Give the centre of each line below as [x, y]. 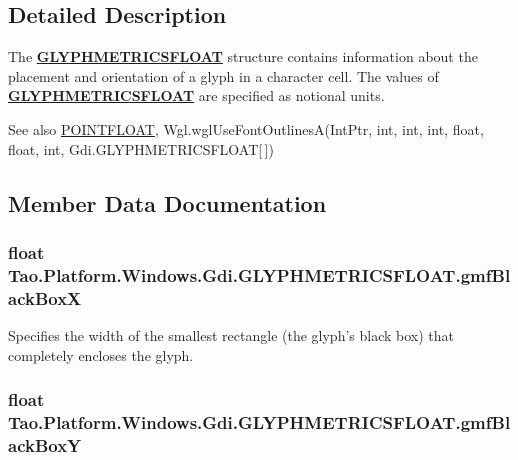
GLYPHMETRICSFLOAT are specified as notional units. [196, 95]
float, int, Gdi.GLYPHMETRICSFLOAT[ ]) [141, 148]
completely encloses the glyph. [101, 354]
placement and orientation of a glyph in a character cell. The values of [223, 75]
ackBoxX [45, 297]
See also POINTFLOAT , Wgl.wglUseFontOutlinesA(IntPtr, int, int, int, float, [246, 128]
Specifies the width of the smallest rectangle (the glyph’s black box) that [231, 335]
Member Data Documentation [167, 202]
